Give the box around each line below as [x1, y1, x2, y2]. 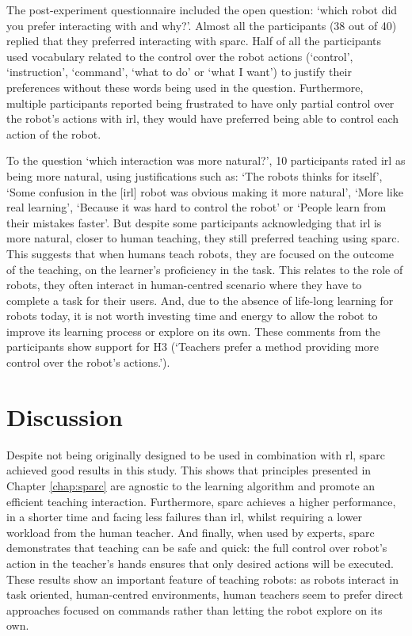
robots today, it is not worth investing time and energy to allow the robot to [6, 307, 378, 324]
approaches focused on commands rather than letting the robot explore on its [6, 601, 383, 618]
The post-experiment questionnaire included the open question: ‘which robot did [6, 2, 398, 17]
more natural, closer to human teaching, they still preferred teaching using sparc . [6, 230, 400, 246]
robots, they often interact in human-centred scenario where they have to [6, 276, 362, 293]
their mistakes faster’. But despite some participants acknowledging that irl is [6, 214, 382, 230]
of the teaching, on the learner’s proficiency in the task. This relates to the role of [6, 261, 403, 277]
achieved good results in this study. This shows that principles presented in [6, 462, 372, 478]
